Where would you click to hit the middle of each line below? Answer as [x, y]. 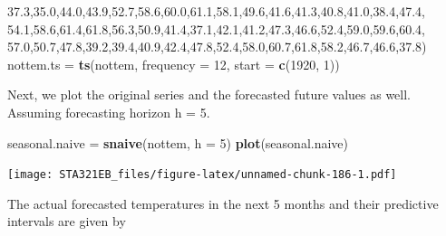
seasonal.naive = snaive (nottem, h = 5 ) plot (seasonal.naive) [178, 142]
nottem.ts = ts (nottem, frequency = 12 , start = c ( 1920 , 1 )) [174, 64]
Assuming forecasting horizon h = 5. [109, 112]
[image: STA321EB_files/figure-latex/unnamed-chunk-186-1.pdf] [202, 175]
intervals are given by [67, 221]
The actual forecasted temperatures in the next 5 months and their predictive [223, 203]
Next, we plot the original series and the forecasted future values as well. [209, 94]
